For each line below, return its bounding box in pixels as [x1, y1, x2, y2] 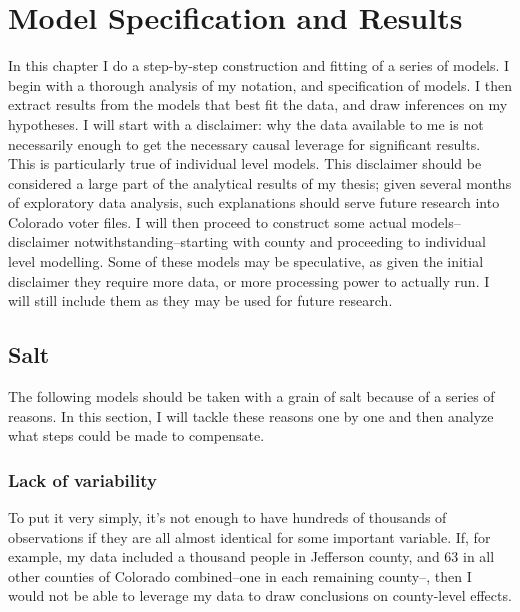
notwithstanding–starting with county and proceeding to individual [74, 231, 486, 252]
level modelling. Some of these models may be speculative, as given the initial [8, 251, 484, 272]
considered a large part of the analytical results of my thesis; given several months [8, 172, 512, 193]
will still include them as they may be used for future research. [8, 290, 393, 311]
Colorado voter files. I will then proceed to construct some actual [8, 211, 407, 232]
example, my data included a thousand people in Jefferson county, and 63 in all [8, 546, 495, 567]
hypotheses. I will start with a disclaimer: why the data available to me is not [8, 113, 484, 134]
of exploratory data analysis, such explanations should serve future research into [8, 192, 500, 213]
